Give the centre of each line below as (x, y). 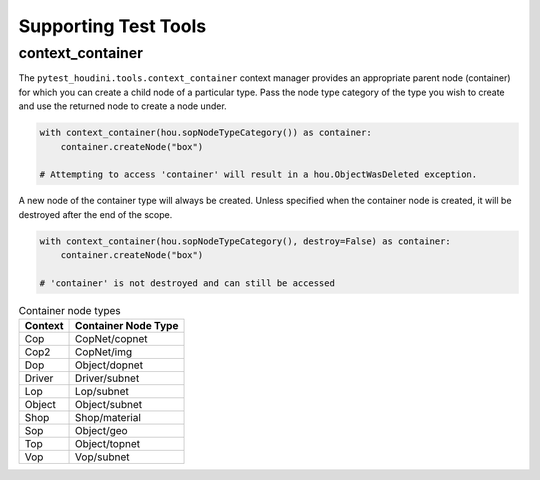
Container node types (69, 311)
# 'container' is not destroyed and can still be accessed (187, 283)
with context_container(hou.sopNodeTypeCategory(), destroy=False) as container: (245, 241)
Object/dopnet (109, 365)
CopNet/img (104, 352)
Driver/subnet (107, 378)
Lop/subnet (102, 392)
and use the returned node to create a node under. (122, 106)
